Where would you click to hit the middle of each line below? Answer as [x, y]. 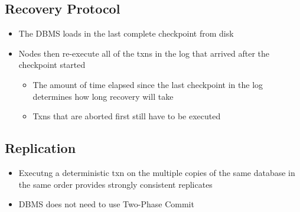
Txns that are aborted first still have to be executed [127, 116]
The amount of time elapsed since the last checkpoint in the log [148, 84]
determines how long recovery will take [103, 96]
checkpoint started [52, 65]
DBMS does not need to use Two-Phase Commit [106, 204]
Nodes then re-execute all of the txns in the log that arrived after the [144, 53]
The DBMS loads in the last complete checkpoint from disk [126, 33]
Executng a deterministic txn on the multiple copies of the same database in [157, 172]
